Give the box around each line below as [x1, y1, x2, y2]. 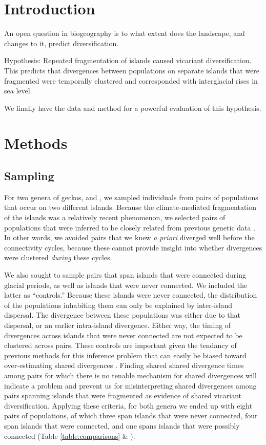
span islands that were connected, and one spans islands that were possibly [4, 420, 240, 431]
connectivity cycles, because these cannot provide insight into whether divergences [4, 242, 262, 253]
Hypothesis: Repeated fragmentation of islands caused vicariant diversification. [4, 55, 252, 66]
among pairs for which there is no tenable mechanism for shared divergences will [4, 370, 257, 380]
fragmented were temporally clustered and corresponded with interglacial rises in [4, 75, 258, 86]
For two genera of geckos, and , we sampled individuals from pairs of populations [4, 191, 258, 202]
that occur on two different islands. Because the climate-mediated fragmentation [4, 202, 257, 212]
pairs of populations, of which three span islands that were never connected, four [4, 410, 258, 421]
